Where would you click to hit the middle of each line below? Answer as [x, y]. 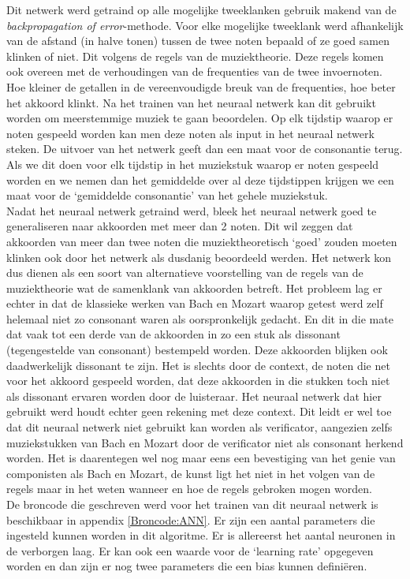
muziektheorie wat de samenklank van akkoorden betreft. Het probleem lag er [194, 288]
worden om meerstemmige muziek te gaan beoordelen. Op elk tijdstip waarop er [200, 118]
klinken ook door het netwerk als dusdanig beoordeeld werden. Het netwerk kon [199, 257]
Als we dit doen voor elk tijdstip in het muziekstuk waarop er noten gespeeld [193, 164]
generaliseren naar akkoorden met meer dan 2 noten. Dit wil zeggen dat [180, 226]
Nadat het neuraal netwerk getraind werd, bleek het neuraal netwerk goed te [192, 210]
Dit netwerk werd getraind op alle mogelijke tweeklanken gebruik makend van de [201, 9]
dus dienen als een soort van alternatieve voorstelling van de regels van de [185, 273]
